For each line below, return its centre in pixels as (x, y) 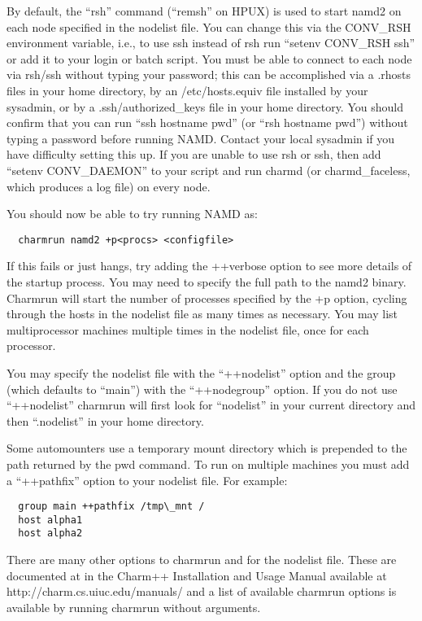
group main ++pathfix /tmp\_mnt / (111, 507)
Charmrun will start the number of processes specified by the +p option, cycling (207, 297)
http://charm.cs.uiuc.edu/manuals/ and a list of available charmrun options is (202, 591)
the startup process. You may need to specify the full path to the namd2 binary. (207, 281)
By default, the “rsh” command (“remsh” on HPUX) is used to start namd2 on (204, 11)
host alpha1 (50, 520)
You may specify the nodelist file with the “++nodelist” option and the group (201, 372)
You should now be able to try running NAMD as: (132, 214)
